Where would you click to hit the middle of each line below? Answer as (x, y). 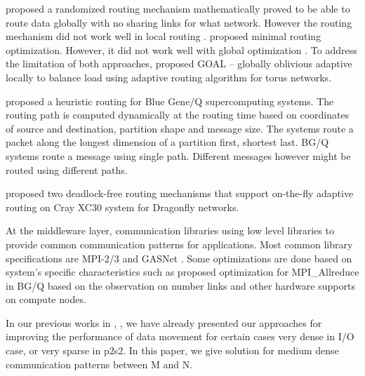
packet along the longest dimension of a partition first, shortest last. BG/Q (167, 142)
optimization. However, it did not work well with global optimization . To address (181, 49)
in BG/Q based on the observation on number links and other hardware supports (180, 285)
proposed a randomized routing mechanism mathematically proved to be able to (178, 8)
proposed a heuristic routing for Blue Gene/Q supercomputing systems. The (170, 101)
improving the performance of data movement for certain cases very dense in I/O (180, 336)
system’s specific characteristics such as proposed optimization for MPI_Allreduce (182, 272)
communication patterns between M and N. (99, 364)
